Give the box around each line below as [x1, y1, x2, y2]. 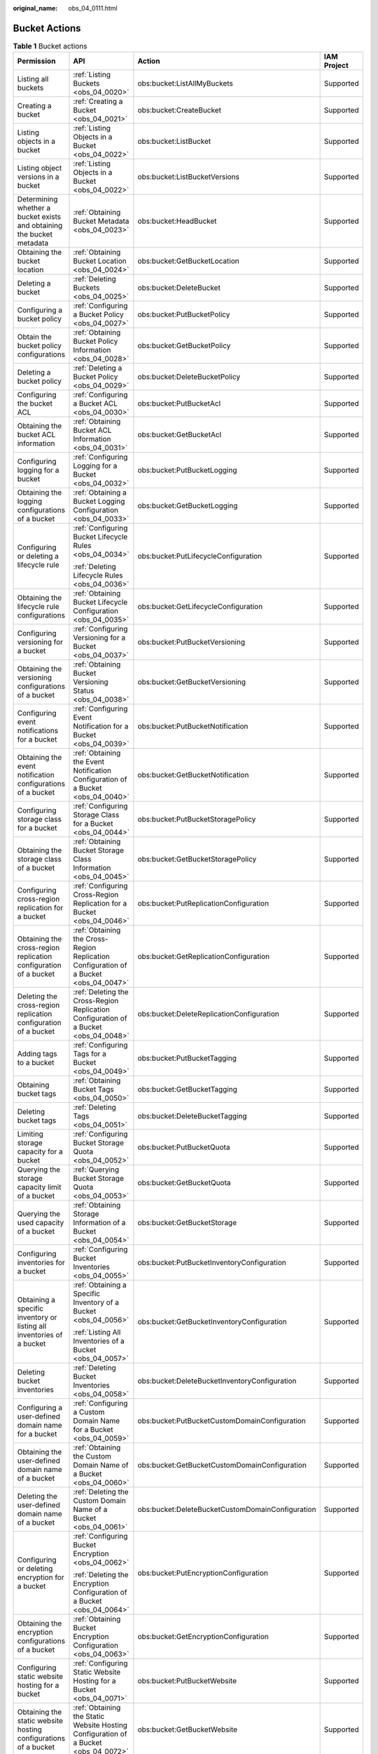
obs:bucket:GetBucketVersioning [137, 677, 246, 687]
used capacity [17, 1218, 64, 1228]
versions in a [17, 172, 59, 182]
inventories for [17, 1258, 66, 1268]
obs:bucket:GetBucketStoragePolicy [137, 855, 257, 864]
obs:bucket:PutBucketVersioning [137, 637, 246, 647]
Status [73, 686, 94, 696]
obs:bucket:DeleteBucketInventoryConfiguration [137, 1376, 297, 1386]
